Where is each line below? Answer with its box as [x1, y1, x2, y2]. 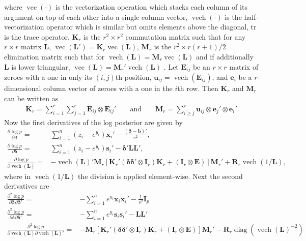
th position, [115, 72, 152, 82]
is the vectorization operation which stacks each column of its [55, 2, 247, 12]
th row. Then [177, 83, 218, 94]
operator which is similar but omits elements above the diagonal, [46, 21, 248, 32]
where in [4, 170, 31, 181]
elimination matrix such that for [4, 51, 105, 62]
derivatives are [4, 180, 49, 191]
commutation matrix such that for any [125, 31, 246, 42]
